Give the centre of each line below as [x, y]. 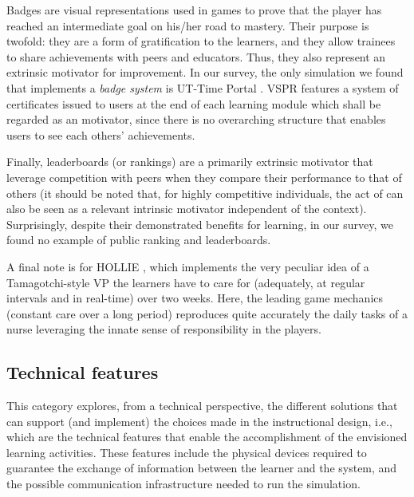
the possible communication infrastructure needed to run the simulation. [183, 484]
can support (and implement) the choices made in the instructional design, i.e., [199, 421]
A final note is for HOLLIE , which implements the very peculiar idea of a [188, 266]
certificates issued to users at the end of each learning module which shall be [194, 103]
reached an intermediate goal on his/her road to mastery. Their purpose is [188, 25]
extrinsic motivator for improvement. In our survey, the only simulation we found [205, 72]
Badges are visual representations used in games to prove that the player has [194, 10]
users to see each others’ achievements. [101, 134]
